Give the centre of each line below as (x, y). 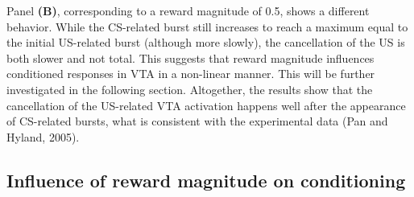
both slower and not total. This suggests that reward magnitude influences (190, 57)
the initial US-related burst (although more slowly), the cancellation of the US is (206, 42)
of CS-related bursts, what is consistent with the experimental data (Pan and (197, 121)
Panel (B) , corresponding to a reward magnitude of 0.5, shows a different (188, 10)
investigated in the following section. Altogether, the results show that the (190, 89)
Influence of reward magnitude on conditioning (206, 180)
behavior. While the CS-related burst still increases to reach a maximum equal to (207, 26)
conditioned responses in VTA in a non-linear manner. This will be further (191, 74)
